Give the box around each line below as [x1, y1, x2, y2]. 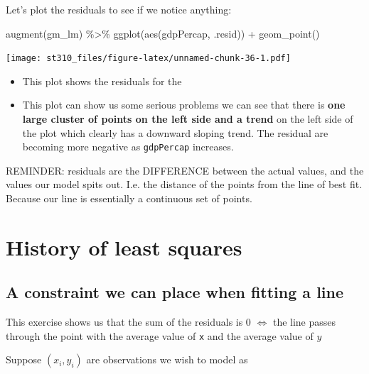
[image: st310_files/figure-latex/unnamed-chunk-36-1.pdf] [6, 53, 291, 64]
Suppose [6, 352, 42, 367]
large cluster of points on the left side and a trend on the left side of [22, 111, 353, 126]
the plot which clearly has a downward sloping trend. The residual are [22, 125, 328, 140]
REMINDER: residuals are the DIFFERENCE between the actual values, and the [6, 163, 364, 177]
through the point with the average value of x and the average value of [6, 328, 314, 343]
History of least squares [6, 232, 242, 261]
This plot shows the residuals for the [22, 73, 182, 88]
